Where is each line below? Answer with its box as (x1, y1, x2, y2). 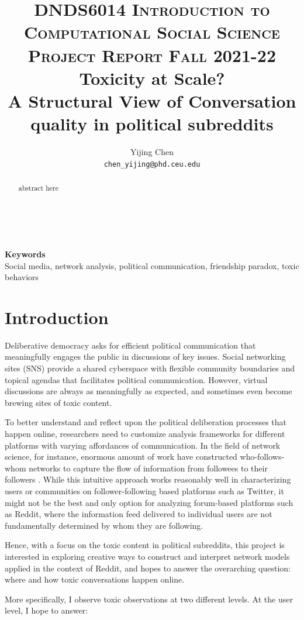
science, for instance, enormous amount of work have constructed (5, 450, 237, 463)
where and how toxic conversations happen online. (5, 573, 185, 585)
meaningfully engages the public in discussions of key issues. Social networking (5, 350, 286, 363)
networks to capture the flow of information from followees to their (29, 461, 268, 474)
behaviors (5, 271, 39, 283)
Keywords (5, 247, 46, 260)
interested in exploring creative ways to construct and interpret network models (5, 550, 290, 562)
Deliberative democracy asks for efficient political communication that (5, 339, 256, 351)
